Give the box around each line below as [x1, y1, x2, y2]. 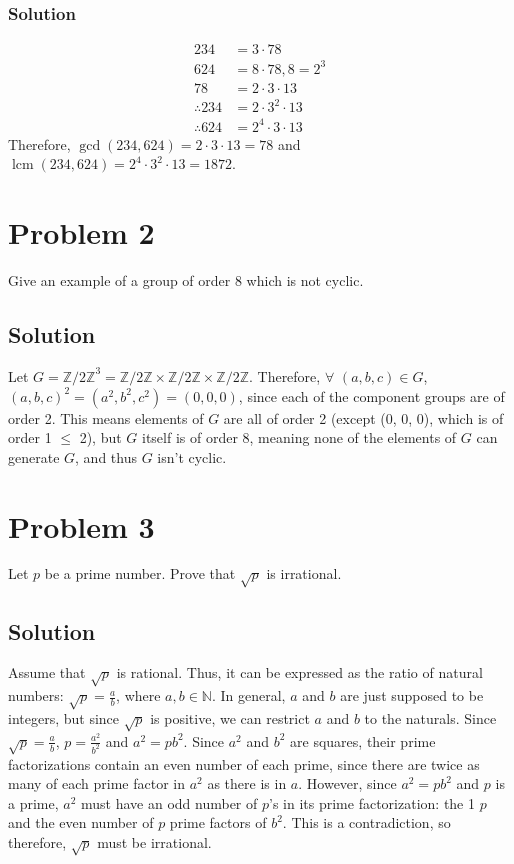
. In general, [211, 685, 286, 706]
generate [8, 446, 60, 467]
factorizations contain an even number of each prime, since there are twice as [8, 753, 480, 774]
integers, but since [8, 707, 120, 728]
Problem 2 [8, 212, 155, 253]
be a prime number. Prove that [44, 563, 236, 584]
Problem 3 [8, 505, 155, 546]
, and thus [75, 446, 137, 467]
